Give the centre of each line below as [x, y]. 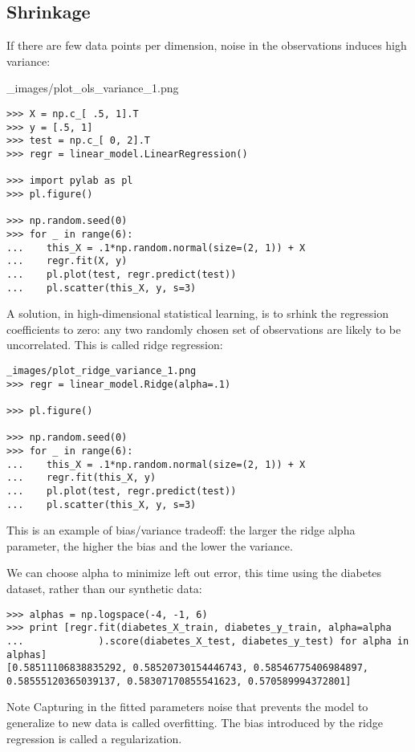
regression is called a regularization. [94, 738]
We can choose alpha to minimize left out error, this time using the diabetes [194, 573]
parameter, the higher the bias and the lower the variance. [150, 545]
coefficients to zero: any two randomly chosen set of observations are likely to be [204, 329]
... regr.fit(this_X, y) [81, 478]
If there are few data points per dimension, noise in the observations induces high [207, 45]
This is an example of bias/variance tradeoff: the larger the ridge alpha [181, 530]
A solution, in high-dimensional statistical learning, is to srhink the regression [198, 313]
